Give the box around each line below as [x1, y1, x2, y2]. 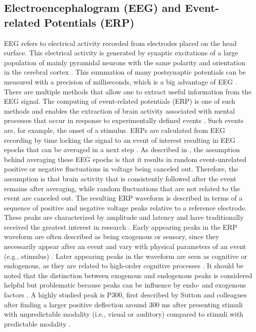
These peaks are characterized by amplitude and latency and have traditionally [4, 212, 244, 222]
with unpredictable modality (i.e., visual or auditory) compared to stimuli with [4, 309, 244, 319]
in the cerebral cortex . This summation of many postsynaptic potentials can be [4, 67, 246, 77]
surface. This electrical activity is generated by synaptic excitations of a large [4, 47, 238, 58]
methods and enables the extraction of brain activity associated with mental [4, 105, 235, 116]
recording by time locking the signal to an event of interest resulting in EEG [4, 134, 236, 145]
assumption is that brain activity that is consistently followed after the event [4, 173, 237, 183]
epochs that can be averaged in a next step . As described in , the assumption [4, 144, 240, 155]
